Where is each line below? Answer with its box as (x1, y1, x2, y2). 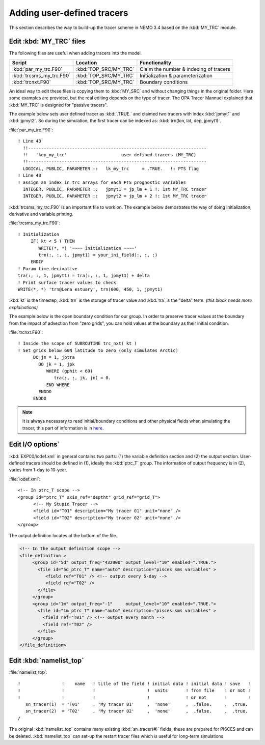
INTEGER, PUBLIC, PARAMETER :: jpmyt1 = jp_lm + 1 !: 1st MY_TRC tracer (23, 186, 207, 192)
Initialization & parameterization (140, 72, 213, 79)
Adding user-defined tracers (9, 7, 129, 18)
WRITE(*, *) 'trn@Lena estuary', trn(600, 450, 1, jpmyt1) (18, 287, 163, 292)
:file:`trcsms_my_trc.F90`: (9, 220, 60, 226)
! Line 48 (18, 172, 41, 178)
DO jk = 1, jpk (38, 361, 75, 367)
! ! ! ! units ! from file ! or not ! (18, 688, 251, 693)
